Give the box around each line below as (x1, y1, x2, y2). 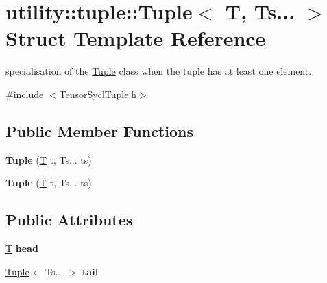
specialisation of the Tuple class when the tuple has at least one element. (5, 64, 312, 78)
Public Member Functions (5, 120, 193, 141)
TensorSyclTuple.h (59, 86, 137, 101)
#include (5, 86, 44, 101)
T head (5, 241, 38, 256)
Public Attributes (5, 209, 133, 230)
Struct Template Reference (5, 24, 266, 52)
